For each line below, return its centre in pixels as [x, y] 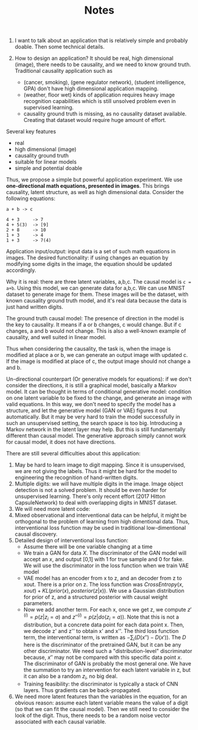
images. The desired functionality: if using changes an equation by [87, 258]
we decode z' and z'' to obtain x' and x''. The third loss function [101, 631]
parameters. [38, 603]
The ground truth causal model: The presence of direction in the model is [95, 319]
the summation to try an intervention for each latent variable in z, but [107, 670]
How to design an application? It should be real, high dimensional [94, 58]
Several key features [31, 131]
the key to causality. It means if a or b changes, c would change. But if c [94, 325]
